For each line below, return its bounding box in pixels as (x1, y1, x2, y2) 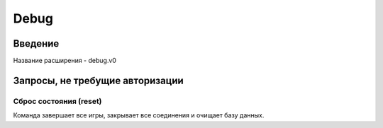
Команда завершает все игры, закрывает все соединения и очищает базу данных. (13, 111, 265, 120)
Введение (13, 37, 60, 50)
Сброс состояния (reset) (13, 96, 102, 106)
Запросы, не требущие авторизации (13, 74, 184, 86)
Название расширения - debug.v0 (13, 57, 117, 65)
